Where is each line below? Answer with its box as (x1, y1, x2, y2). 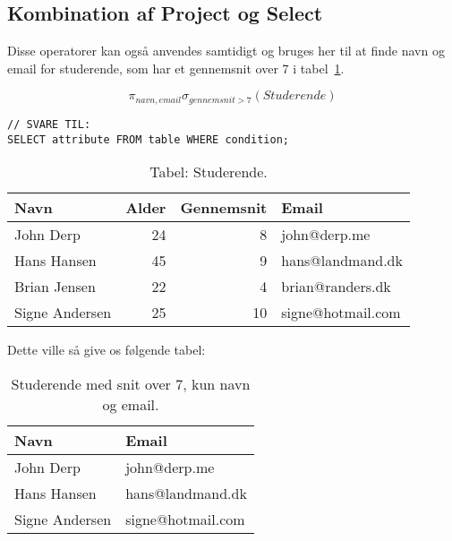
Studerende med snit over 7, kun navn (11, 373, 251, 394)
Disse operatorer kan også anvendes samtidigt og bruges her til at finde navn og (7, 41, 445, 60)
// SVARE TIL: (7, 117, 91, 131)
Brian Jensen (14, 276, 96, 297)
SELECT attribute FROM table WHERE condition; (7, 133, 289, 146)
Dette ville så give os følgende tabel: (7, 340, 206, 359)
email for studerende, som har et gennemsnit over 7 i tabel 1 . (7, 58, 345, 77)
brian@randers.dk (281, 276, 391, 297)
